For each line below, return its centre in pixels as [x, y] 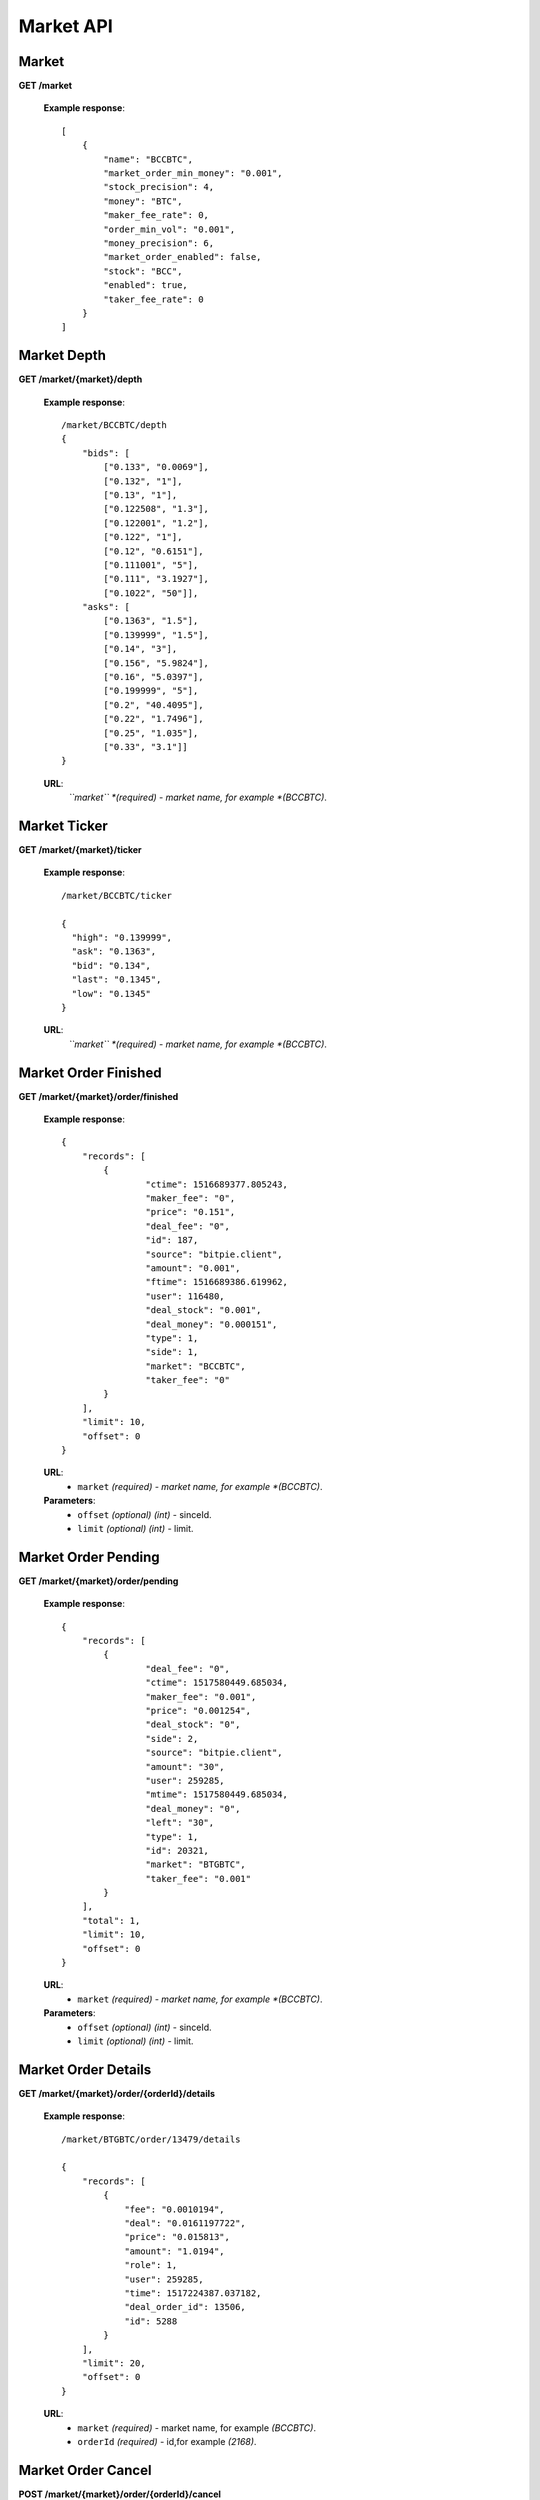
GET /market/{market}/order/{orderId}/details [116, 2093]
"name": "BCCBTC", [148, 159]
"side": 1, [172, 1352]
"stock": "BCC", [143, 271]
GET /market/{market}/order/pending [98, 1581]
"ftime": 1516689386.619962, [217, 1282]
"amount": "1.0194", [174, 2251]
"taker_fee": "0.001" [198, 1878]
